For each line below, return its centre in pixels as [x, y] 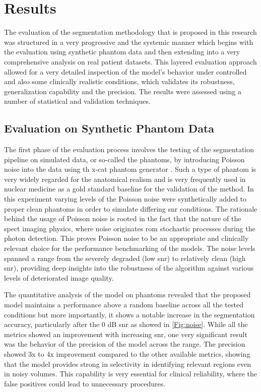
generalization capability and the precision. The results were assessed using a [123, 91]
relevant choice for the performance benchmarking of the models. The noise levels [130, 248]
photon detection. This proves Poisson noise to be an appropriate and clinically [126, 238]
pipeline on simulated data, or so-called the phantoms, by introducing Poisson [124, 159]
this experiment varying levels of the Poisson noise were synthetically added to [125, 199]
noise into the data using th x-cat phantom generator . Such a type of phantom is [130, 169]
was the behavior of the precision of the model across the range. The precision [125, 344]
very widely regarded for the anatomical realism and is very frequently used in [125, 179]
